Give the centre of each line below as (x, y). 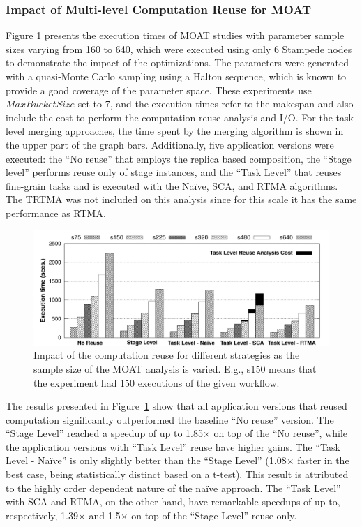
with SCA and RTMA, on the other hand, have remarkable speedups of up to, (173, 502)
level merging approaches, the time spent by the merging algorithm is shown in (175, 131)
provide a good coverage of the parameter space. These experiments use (159, 90)
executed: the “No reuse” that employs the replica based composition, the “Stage (179, 158)
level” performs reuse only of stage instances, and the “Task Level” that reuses (174, 172)
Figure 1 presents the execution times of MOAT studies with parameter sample (175, 35)
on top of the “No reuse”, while (281, 433)
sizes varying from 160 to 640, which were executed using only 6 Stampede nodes (179, 49)
